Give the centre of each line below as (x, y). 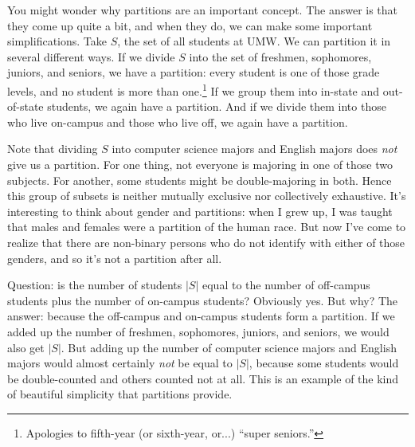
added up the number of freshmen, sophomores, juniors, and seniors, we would (198, 331)
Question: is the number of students (95, 285)
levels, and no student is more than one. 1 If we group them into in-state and (194, 89)
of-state (25, 106)
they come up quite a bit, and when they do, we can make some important (190, 25)
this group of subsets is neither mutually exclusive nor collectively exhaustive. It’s (207, 196)
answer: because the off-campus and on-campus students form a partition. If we (201, 316)
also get (26, 347)
